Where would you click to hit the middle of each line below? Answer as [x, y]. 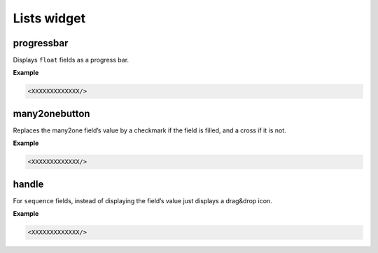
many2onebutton [51, 113]
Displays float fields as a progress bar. [71, 60]
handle [28, 184]
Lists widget [49, 18]
